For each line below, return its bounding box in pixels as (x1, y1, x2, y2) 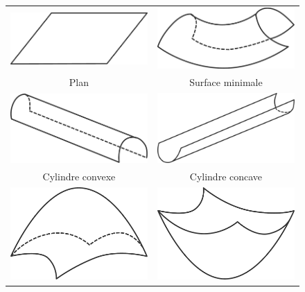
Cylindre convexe (42, 169, 116, 184)
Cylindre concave (189, 169, 263, 184)
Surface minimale (189, 75, 263, 89)
